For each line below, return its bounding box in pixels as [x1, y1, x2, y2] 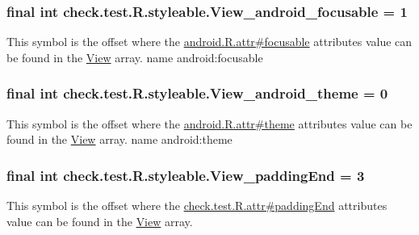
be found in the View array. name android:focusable [6, 48, 263, 65]
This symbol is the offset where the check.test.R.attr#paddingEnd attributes [6, 197, 388, 214]
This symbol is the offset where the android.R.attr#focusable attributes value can [6, 33, 413, 50]
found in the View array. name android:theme [6, 131, 233, 148]
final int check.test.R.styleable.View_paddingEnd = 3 [6, 165, 365, 185]
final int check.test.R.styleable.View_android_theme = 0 [6, 83, 388, 103]
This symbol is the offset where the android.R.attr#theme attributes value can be [6, 115, 413, 132]
